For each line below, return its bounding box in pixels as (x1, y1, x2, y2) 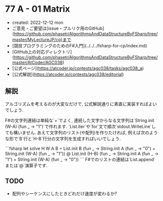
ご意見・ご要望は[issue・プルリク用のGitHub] (12, 25, 104, 31)
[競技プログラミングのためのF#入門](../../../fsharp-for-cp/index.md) (12, 42, 147, 48)
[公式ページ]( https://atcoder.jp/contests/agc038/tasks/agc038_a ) (12, 65, 144, 71)
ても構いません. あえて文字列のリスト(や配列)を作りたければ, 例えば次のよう (5, 129, 158, 135)
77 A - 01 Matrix (5, 3, 70, 15)
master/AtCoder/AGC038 (12, 60, 63, 65)
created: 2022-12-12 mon (12, 20, 63, 25)
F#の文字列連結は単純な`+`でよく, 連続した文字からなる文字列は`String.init (5, 117, 155, 123)
